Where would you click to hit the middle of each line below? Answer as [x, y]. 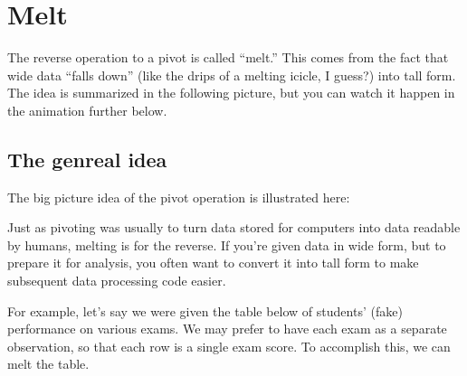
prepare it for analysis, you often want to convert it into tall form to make [213, 263]
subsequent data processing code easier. [117, 281]
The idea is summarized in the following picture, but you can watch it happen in [231, 93]
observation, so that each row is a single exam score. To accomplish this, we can [229, 346]
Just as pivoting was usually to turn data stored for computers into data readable [234, 227]
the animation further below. [87, 110]
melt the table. [48, 364]
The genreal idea [87, 159]
